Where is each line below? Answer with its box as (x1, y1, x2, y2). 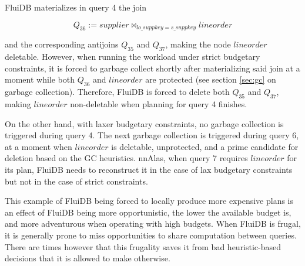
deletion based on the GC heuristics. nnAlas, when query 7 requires (5, 152, 248, 164)
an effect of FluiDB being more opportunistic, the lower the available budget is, (5, 206, 291, 218)
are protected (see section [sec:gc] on (145, 73, 276, 86)
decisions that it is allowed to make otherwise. (5, 252, 170, 264)
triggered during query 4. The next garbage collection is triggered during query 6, (5, 129, 299, 141)
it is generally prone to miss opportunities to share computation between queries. (5, 229, 297, 241)
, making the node (165, 38, 231, 50)
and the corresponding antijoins (5, 38, 119, 50)
